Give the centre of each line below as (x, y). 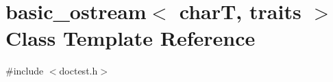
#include (25, 71)
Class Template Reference (131, 38)
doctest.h (78, 71)
